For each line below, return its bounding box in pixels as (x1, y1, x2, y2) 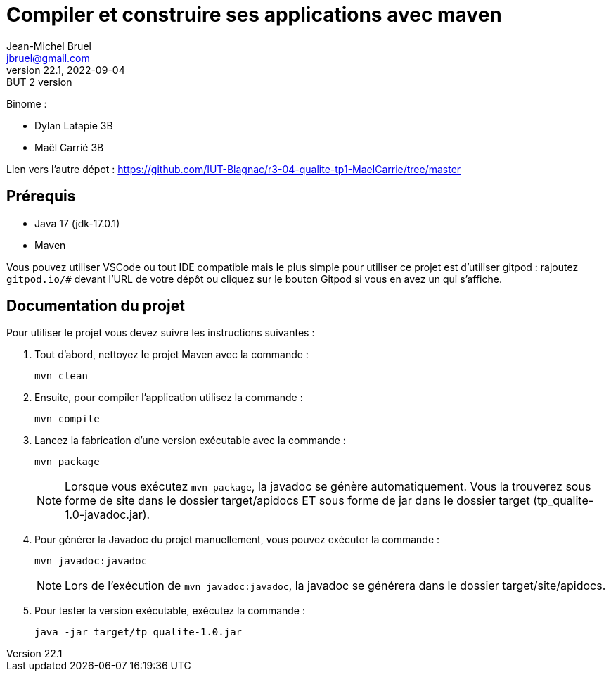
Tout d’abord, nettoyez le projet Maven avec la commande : (34, 348, 309, 361)
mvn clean (34, 370, 88, 382)
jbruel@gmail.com (6, 51, 90, 64)
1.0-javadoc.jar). (65, 507, 150, 522)
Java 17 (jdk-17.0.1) (34, 217, 120, 229)
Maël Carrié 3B (34, 141, 104, 153)
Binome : (6, 97, 47, 110)
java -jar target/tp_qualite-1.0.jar (34, 626, 243, 638)
